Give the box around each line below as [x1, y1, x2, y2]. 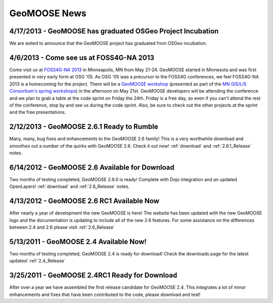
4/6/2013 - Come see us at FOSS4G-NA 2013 [9, 53, 154, 62]
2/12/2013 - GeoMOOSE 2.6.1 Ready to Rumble [9, 122, 159, 131]
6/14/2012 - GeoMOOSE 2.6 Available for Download [9, 163, 174, 171]
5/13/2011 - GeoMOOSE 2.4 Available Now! [9, 237, 147, 246]
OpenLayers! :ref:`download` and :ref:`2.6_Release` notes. [9, 184, 130, 190]
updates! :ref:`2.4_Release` [9, 258, 66, 264]
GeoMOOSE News [9, 8, 87, 19]
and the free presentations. [9, 109, 66, 115]
